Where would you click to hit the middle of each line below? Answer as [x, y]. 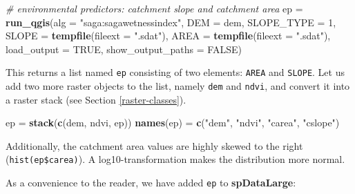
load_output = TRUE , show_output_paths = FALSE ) [124, 49]
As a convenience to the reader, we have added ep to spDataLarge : [151, 183]
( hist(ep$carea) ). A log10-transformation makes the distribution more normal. [175, 159]
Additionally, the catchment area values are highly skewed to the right [154, 145]
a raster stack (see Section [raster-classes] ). [96, 99]
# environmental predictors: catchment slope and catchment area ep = [154, 8]
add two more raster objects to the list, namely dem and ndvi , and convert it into [178, 86]
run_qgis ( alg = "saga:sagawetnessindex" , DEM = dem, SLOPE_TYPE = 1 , [171, 22]
